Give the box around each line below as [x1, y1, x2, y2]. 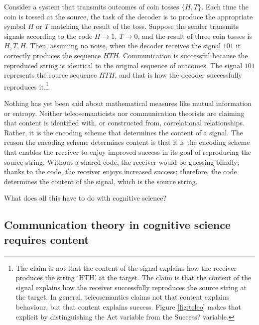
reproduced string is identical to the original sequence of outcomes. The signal [4, 60, 243, 70]
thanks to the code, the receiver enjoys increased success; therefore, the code [4, 166, 237, 177]
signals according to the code [4, 30, 93, 41]
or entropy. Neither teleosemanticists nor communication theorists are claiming [4, 108, 245, 118]
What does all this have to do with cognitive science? [4, 193, 167, 203]
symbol [4, 21, 26, 31]
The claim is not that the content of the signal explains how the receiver [15, 262, 237, 273]
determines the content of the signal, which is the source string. [4, 176, 198, 186]
